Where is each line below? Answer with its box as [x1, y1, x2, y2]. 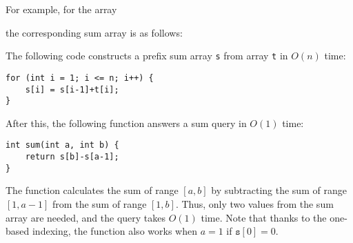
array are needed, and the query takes [6, 210, 166, 224]
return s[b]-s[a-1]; [25, 152, 119, 162]
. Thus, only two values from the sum [175, 196, 334, 211]
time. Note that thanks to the [201, 210, 327, 224]
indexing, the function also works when [32, 224, 197, 238]
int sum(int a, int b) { [6, 140, 119, 150]
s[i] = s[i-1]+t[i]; [25, 84, 119, 95]
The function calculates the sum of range [6, 183, 179, 197]
